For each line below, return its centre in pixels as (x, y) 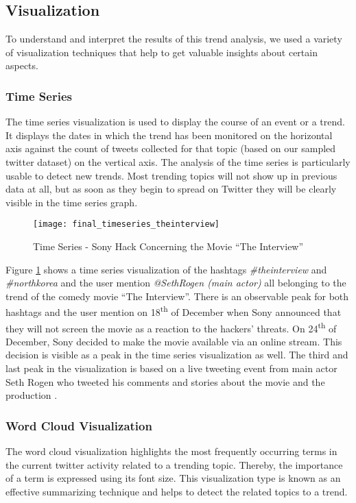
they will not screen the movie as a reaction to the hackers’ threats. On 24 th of (171, 327)
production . (32, 395)
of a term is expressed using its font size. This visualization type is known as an (173, 478)
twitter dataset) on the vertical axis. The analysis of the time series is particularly (178, 161)
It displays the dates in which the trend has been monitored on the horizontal (169, 135)
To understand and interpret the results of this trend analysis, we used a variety (174, 39)
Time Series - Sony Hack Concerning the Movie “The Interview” (168, 246)
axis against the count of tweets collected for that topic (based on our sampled (171, 148)
